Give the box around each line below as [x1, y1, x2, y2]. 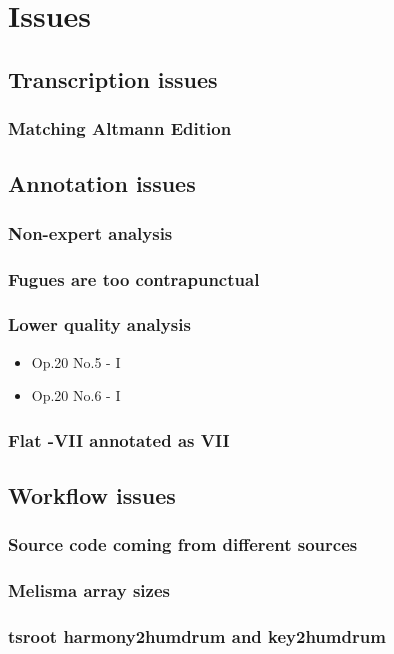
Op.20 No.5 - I [31, 351, 121, 372]
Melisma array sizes [8, 578, 170, 603]
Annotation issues [8, 168, 196, 199]
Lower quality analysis [8, 312, 191, 337]
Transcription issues [8, 63, 218, 94]
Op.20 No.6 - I [31, 385, 121, 406]
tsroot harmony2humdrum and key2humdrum [8, 624, 386, 649]
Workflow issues [8, 480, 176, 511]
